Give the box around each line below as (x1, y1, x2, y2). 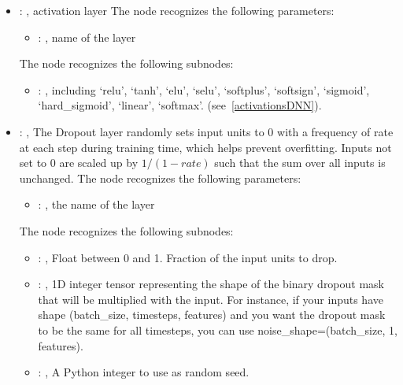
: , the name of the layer (38, 196, 155, 213)
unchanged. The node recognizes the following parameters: (19, 169, 301, 186)
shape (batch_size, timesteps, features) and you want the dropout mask (38, 306, 386, 323)
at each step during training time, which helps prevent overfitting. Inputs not (19, 139, 392, 155)
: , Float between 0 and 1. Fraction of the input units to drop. (38, 249, 338, 265)
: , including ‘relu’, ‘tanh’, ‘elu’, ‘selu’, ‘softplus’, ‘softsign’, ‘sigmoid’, (38, 81, 370, 98)
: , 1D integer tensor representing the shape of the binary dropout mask (38, 276, 385, 292)
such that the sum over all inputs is (214, 154, 386, 171)
